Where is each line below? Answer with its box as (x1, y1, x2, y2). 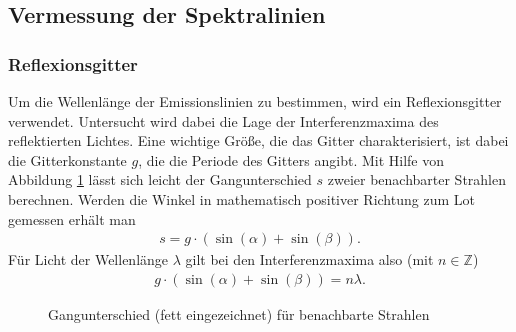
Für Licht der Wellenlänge (8, 249, 169, 270)
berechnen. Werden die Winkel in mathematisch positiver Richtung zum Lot (8, 188, 475, 209)
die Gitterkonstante (8, 149, 127, 170)
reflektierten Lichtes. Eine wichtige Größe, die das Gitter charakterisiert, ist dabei (8, 130, 509, 151)
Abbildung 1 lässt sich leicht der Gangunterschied (8, 169, 312, 190)
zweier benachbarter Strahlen (327, 169, 507, 190)
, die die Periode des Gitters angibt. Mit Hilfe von (138, 149, 445, 170)
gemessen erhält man (8, 208, 136, 229)
